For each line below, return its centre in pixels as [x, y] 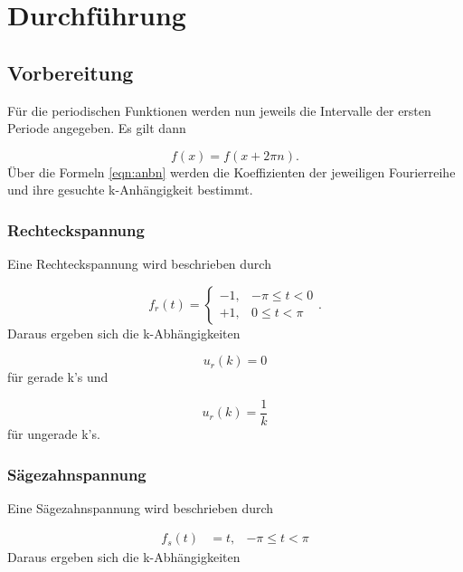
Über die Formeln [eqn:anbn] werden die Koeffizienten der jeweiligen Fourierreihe [231, 172]
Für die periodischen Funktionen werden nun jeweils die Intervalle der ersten [219, 110]
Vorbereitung [71, 72]
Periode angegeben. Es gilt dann [97, 128]
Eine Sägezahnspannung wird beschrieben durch [141, 507]
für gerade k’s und [58, 377]
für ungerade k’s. [54, 434]
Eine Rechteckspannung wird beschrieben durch [139, 264]
